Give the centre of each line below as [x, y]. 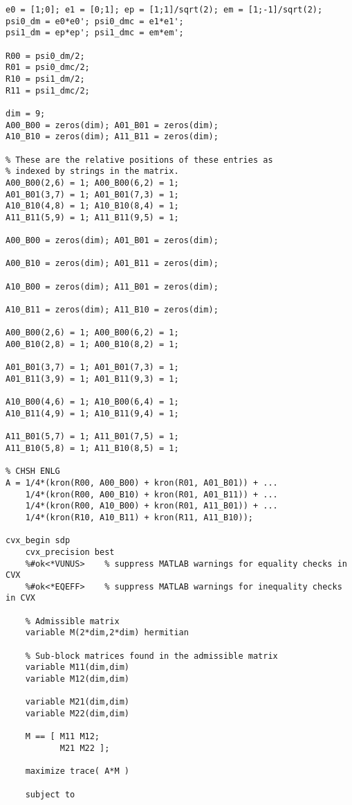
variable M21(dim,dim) [77, 702]
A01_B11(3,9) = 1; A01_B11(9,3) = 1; [92, 379]
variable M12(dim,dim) [77, 679]
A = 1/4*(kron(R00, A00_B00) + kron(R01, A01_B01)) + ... [142, 483]
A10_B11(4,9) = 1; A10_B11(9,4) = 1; [92, 413]
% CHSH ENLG [33, 471]
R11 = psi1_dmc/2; [48, 90]
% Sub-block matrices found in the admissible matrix [151, 656]
